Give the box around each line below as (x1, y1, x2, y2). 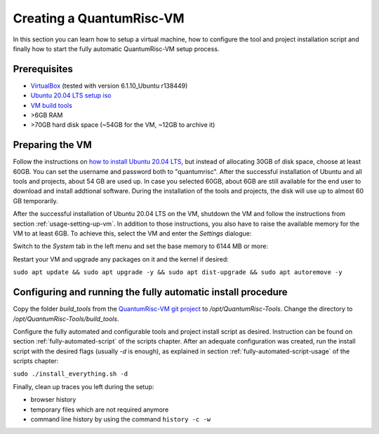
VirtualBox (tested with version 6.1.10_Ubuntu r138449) (30, 81, 188, 90)
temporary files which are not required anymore (30, 405, 169, 414)
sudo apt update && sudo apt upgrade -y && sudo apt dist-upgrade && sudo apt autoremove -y (13, 269, 343, 276)
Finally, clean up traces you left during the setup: (13, 382, 154, 391)
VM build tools (30, 101, 73, 109)
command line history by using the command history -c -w (30, 415, 211, 423)
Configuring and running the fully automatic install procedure (13, 286, 288, 298)
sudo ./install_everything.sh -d (13, 370, 128, 378)
